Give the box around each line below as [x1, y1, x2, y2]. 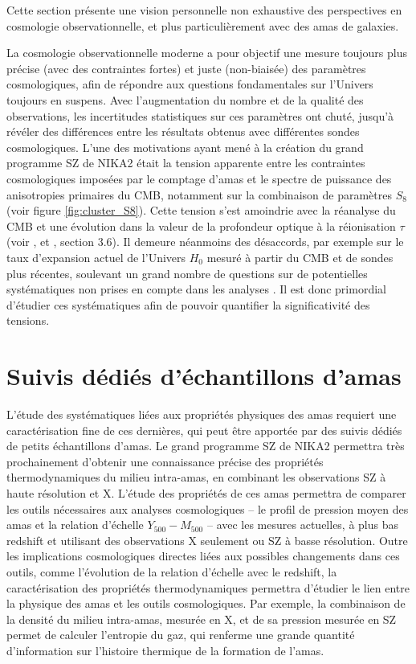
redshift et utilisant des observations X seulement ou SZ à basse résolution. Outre [6, 531, 408, 548]
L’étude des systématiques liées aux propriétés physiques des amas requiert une [6, 406, 397, 422]
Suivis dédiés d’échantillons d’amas [6, 359, 402, 392]
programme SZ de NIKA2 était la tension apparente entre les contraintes [6, 154, 365, 171]
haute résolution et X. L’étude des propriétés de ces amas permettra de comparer [6, 484, 406, 501]
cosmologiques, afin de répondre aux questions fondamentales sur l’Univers [6, 76, 373, 92]
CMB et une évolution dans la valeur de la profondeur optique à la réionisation [6, 217, 396, 234]
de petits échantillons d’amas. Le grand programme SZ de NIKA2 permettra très [6, 437, 405, 454]
